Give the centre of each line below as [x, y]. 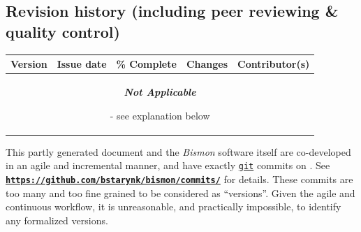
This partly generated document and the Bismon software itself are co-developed [178, 151]
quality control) [63, 31]
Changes [207, 64]
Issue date [82, 64]
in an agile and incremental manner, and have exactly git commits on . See [168, 165]
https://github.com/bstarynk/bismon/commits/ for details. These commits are [179, 179]
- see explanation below [160, 115]
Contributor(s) [274, 64]
